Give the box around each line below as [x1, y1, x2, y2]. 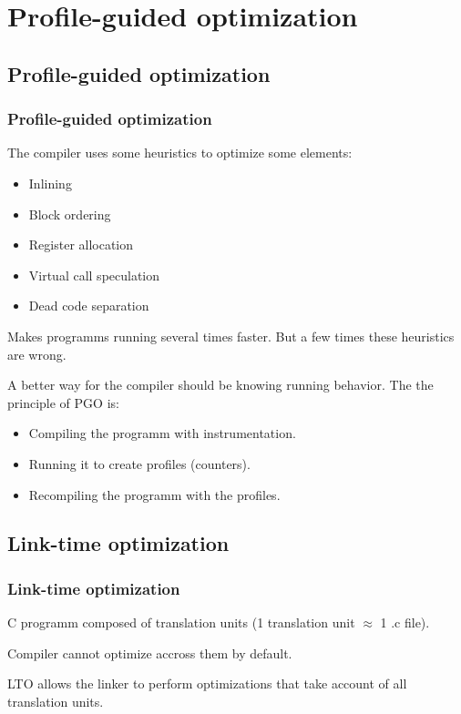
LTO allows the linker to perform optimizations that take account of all [7, 674, 407, 693]
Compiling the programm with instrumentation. [28, 423, 296, 443]
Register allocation [28, 235, 134, 254]
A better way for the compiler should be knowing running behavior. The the [7, 375, 434, 394]
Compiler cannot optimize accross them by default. [7, 643, 292, 662]
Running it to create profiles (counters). [28, 454, 251, 473]
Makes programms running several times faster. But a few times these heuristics [7, 326, 455, 345]
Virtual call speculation [28, 265, 160, 284]
